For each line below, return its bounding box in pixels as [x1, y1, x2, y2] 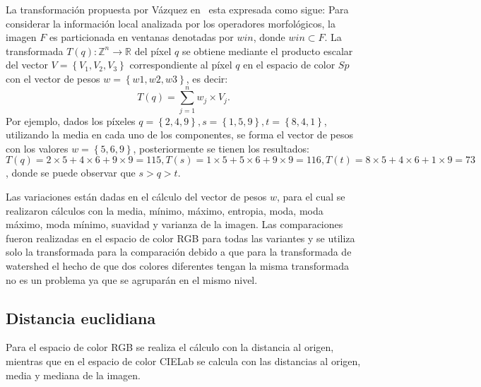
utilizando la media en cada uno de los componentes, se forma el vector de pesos [6, 127, 353, 142]
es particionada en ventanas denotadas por [49, 30, 234, 44]
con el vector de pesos [6, 71, 100, 85]
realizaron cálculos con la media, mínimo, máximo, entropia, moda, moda [6, 203, 323, 218]
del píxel [134, 43, 172, 58]
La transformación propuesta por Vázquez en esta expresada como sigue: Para [6, 2, 349, 16]
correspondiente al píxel [129, 57, 232, 72]
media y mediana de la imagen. [6, 367, 141, 382]
